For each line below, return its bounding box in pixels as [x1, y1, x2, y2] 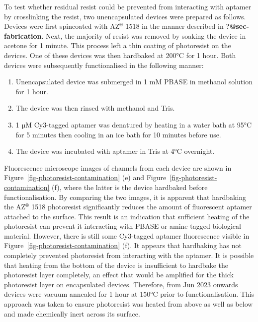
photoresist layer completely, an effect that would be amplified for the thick [4, 269, 234, 280]
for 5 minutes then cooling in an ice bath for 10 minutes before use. [15, 129, 221, 139]
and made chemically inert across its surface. [4, 308, 140, 319]
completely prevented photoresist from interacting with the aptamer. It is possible [4, 250, 254, 260]
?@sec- [226, 21, 249, 31]
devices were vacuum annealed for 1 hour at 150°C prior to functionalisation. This [4, 289, 255, 299]
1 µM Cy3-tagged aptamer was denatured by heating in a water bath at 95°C [15, 119, 252, 129]
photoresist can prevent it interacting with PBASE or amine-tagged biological [4, 221, 241, 231]
